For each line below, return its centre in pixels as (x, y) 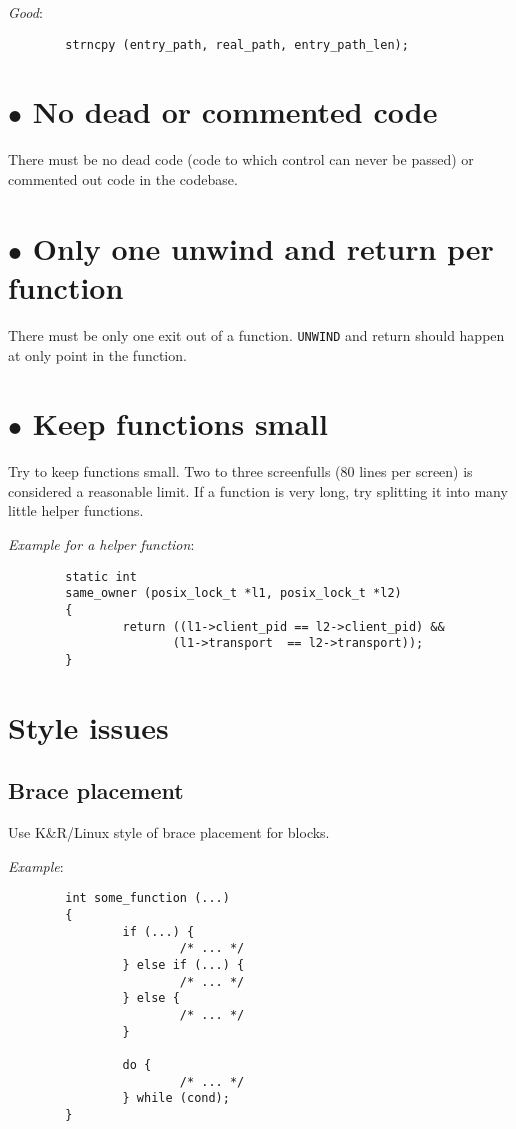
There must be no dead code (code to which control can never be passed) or (241, 159)
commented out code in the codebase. (123, 178)
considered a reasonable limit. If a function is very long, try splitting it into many (258, 490)
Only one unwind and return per (263, 247)
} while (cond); (176, 1098)
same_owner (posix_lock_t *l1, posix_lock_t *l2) (233, 593)
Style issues (88, 726)
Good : (25, 12)
